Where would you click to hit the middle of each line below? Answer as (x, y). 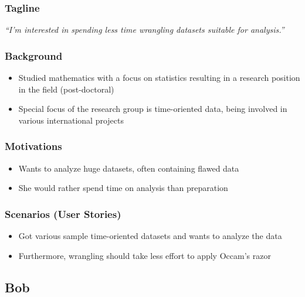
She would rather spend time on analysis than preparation (123, 188)
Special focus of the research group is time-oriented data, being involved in (153, 109)
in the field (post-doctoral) (66, 89)
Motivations (33, 146)
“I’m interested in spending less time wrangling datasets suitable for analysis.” (145, 30)
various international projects (71, 120)
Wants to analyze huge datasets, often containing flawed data (129, 168)
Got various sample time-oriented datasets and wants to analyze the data (150, 236)
